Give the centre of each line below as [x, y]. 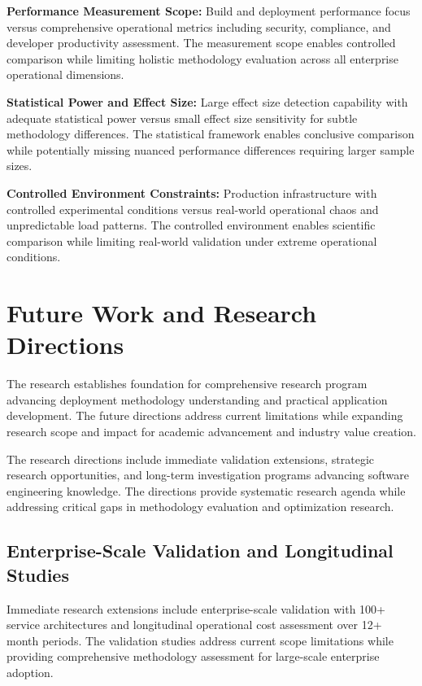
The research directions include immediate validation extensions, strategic [191, 459]
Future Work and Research [162, 313]
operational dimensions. [65, 74]
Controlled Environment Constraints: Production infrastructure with [192, 192]
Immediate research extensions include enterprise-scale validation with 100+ [196, 608]
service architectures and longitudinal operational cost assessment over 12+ [194, 625]
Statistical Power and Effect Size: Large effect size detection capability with [207, 101]
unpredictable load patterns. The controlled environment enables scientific [191, 225]
